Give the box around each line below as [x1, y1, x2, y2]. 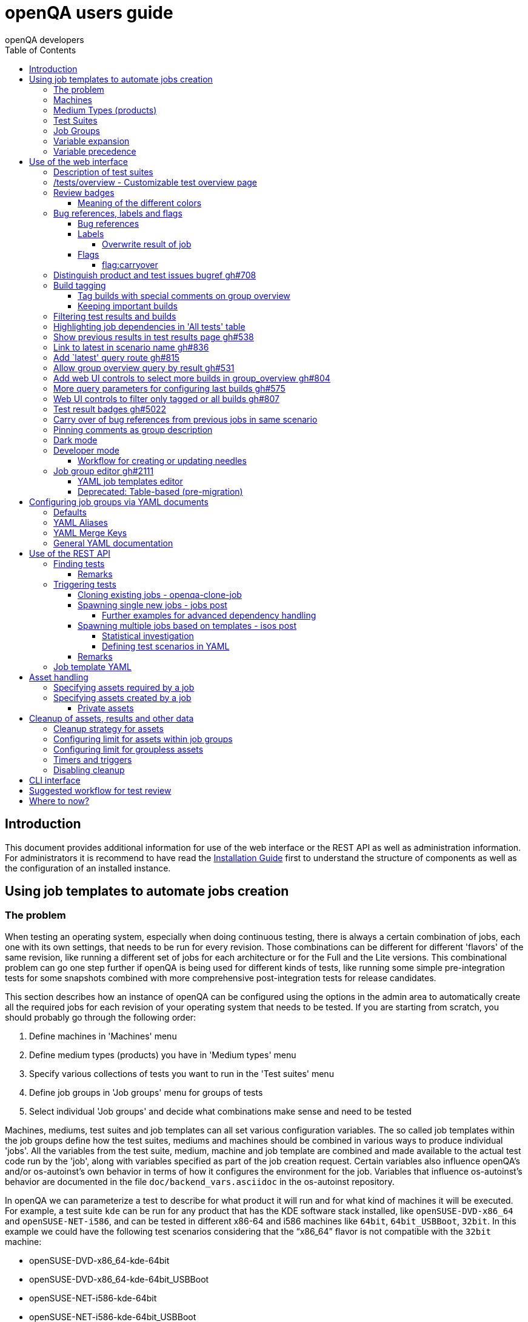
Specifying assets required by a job [53, 682, 195, 693]
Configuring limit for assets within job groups [53, 733, 233, 744]
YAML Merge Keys [53, 527, 127, 538]
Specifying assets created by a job [53, 692, 192, 703]
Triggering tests [53, 579, 116, 589]
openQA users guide [5, 2, 173, 23]
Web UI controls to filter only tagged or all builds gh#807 [53, 393, 279, 404]
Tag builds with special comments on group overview [78, 290, 290, 301]
